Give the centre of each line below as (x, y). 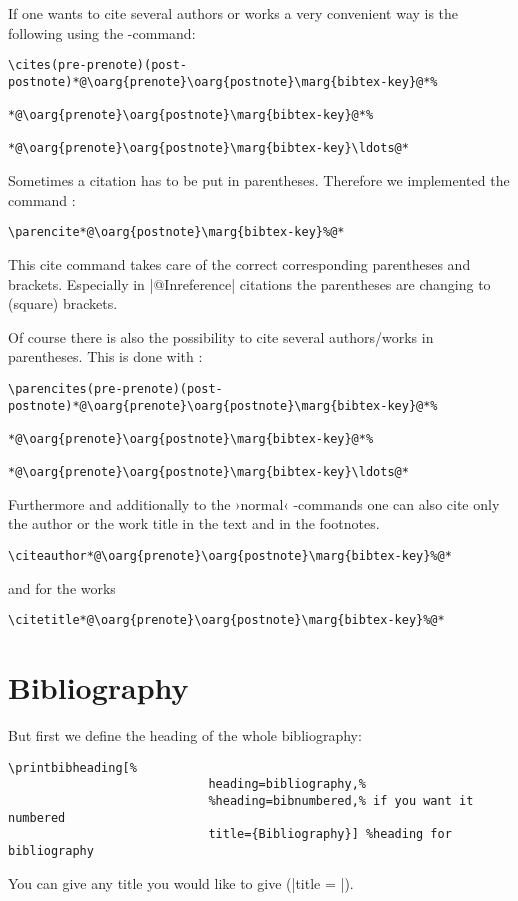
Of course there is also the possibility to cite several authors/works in (221, 336)
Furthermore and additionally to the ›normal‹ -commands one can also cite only (254, 503)
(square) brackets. (63, 303)
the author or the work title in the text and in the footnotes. (194, 523)
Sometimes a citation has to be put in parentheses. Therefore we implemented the (259, 180)
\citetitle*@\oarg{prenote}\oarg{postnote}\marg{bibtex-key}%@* (226, 620)
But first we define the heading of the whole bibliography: (185, 735)
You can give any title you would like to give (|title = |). (181, 882)
